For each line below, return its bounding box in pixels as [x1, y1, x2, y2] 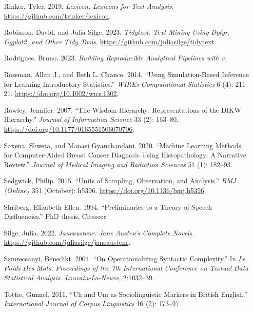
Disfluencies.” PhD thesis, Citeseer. [4, 211, 108, 221]
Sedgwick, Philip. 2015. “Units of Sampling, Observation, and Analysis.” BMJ [4, 175, 236, 186]
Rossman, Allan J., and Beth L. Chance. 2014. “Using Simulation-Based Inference [4, 69, 249, 79]
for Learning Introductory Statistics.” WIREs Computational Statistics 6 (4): [4, 78, 234, 89]
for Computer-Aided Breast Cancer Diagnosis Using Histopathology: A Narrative [4, 150, 246, 160]
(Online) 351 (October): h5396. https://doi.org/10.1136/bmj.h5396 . [4, 185, 206, 195]
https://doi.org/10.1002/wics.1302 [15, 88, 117, 98]
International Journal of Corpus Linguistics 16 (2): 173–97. [4, 298, 181, 309]
